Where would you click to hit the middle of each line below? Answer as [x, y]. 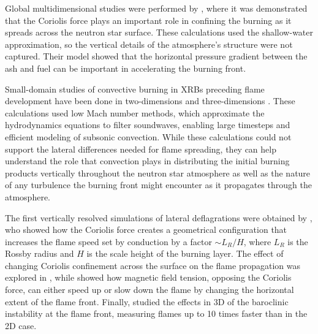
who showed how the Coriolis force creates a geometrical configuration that [146, 230]
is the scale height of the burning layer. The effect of [185, 253]
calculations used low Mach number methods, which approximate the [135, 112]
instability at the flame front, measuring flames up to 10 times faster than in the [156, 313]
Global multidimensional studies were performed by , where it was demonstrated [156, 8]
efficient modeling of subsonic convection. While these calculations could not [148, 136]
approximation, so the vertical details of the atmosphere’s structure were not [149, 44]
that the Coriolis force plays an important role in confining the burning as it [148, 20]
